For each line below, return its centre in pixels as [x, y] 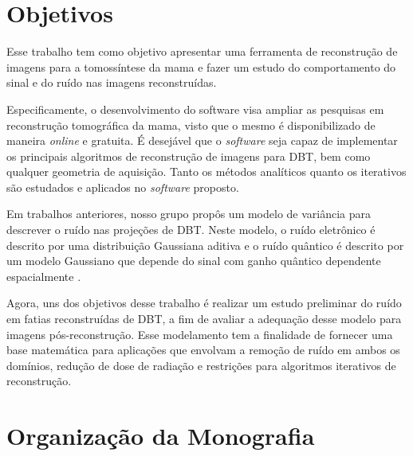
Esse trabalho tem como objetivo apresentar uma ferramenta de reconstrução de [202, 51]
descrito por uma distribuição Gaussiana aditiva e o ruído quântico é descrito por [205, 245]
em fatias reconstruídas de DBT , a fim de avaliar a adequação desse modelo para [204, 319]
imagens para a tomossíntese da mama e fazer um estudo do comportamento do [201, 66]
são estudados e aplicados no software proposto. [123, 187]
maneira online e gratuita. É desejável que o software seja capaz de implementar [202, 140]
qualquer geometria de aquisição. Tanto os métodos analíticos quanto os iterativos [206, 171]
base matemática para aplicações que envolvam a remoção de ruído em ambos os [203, 350]
